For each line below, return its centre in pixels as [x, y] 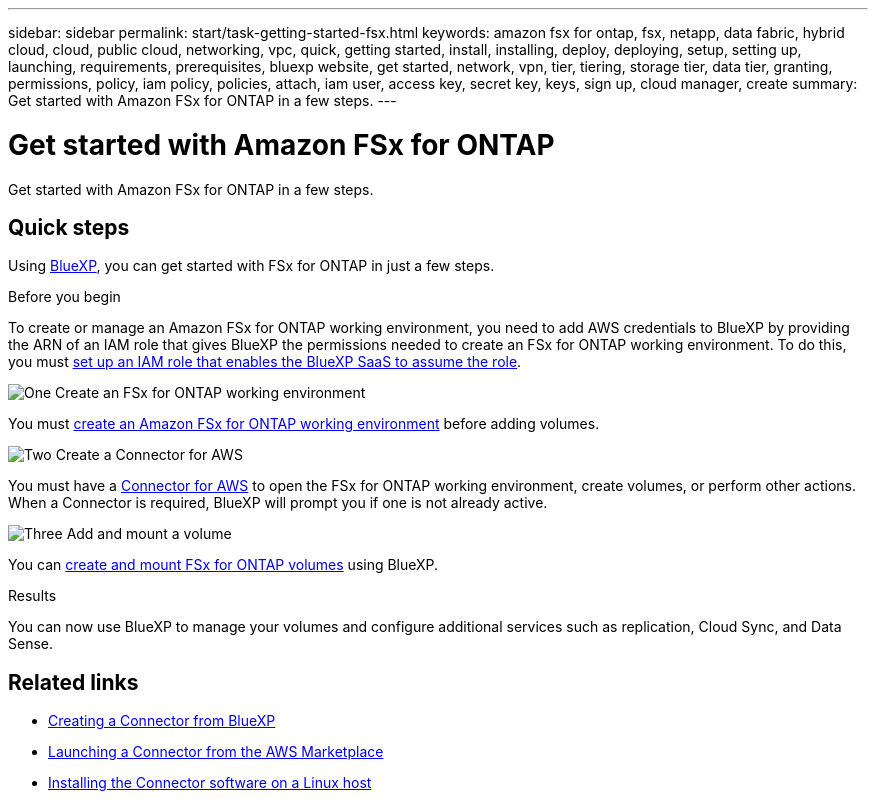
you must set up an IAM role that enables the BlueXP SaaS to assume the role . [265, 362]
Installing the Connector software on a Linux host [210, 783]
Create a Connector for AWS [149, 455]
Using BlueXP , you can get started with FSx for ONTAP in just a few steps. [251, 266]
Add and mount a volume [149, 534]
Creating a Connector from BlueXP [162, 721]
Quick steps [69, 227]
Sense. [31, 644]
